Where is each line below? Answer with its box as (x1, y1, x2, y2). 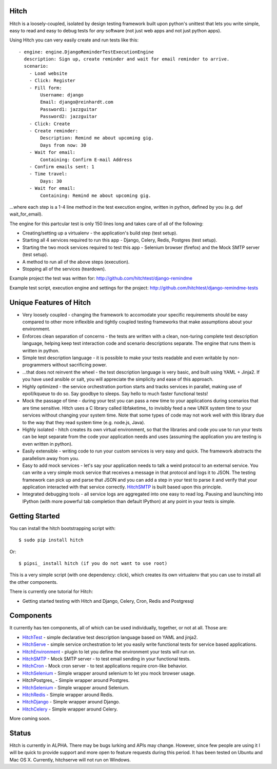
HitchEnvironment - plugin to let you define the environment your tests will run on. (22, 648, 196, 655)
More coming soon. (9, 716, 51, 722)
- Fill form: (29, 85, 62, 91)
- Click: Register (29, 77, 76, 84)
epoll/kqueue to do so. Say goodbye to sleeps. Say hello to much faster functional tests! (22, 390, 208, 397)
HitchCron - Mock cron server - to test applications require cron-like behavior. (22, 663, 188, 669)
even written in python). (22, 441, 73, 447)
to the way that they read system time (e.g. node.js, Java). (22, 419, 146, 425)
